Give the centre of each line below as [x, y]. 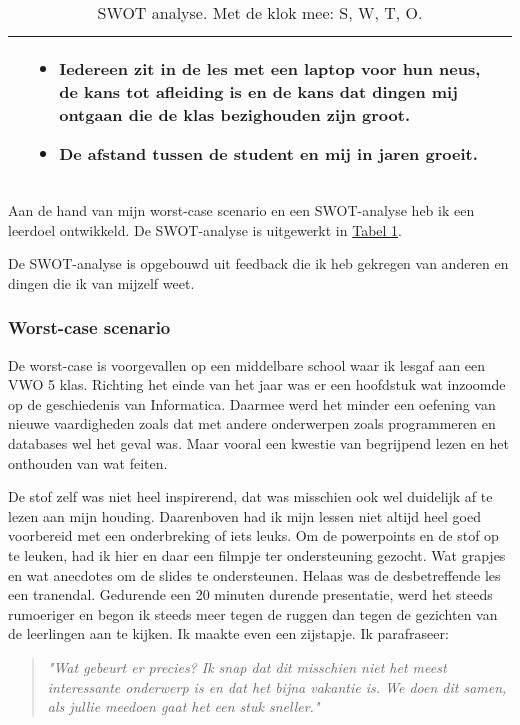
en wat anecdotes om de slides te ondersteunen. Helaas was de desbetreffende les [254, 574]
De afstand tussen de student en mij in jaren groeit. [268, 153]
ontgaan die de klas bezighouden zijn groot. [235, 114]
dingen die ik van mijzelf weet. [101, 282]
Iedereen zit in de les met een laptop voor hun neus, [270, 68]
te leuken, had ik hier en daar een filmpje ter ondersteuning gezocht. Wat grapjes [257, 554]
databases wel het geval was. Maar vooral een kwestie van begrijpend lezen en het [258, 442]
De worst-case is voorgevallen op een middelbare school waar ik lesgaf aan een [247, 364]
